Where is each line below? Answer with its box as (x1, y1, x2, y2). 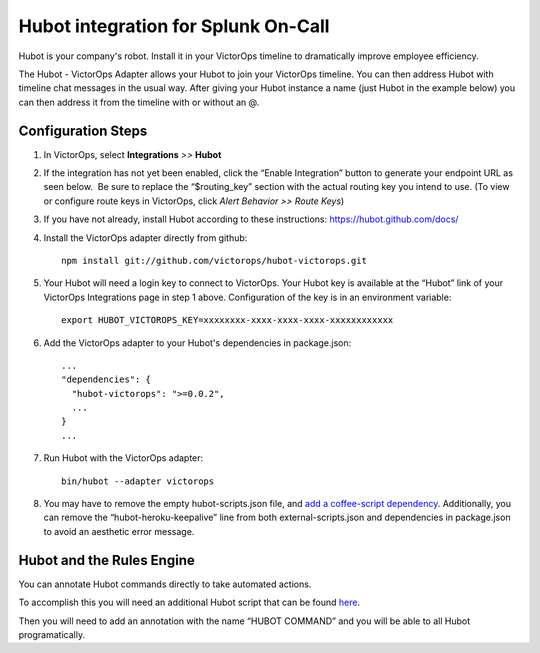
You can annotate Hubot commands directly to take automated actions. (18, 578, 312, 590)
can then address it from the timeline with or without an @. (18, 96, 260, 108)
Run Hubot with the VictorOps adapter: (43, 452, 204, 464)
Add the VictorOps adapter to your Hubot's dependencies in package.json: (43, 336, 352, 349)
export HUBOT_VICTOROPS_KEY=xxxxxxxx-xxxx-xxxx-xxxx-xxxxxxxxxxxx (61, 315, 394, 326)
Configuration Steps (18, 122, 148, 139)
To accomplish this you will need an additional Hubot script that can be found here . (18, 596, 360, 609)
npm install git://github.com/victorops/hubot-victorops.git (61, 255, 367, 266)
